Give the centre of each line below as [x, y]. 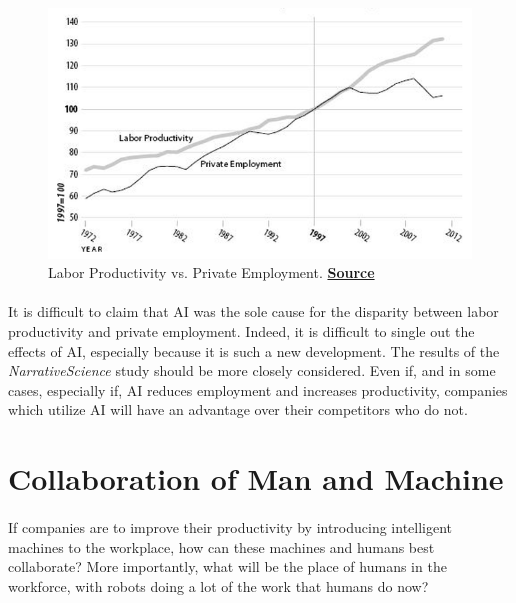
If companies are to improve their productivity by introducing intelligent [230, 527]
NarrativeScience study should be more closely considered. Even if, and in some [252, 370]
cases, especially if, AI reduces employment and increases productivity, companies [258, 389]
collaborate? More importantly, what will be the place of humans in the [227, 566]
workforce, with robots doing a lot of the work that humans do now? [218, 585]
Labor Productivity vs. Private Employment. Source [211, 272]
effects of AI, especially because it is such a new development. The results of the [254, 350]
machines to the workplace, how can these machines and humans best [221, 546]
